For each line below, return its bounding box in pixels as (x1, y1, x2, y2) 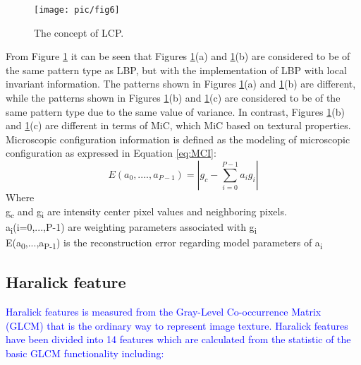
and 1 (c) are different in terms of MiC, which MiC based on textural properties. (6, 118, 351, 133)
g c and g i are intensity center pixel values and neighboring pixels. (6, 203, 287, 220)
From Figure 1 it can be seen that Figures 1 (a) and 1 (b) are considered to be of (6, 49, 350, 64)
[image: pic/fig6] (34, 5, 120, 15)
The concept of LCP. (34, 25, 124, 40)
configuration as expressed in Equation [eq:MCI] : (6, 145, 216, 160)
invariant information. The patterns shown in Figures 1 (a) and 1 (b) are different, (6, 76, 356, 91)
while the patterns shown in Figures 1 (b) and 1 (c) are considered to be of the (6, 90, 341, 105)
